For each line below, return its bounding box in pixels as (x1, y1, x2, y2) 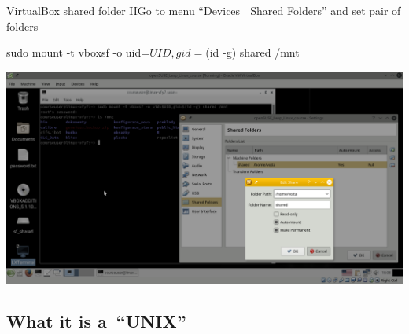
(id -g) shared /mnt (205, 44, 300, 61)
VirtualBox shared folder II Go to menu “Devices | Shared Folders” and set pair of (6, 2, 401, 18)
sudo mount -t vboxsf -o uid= (6, 44, 150, 61)
